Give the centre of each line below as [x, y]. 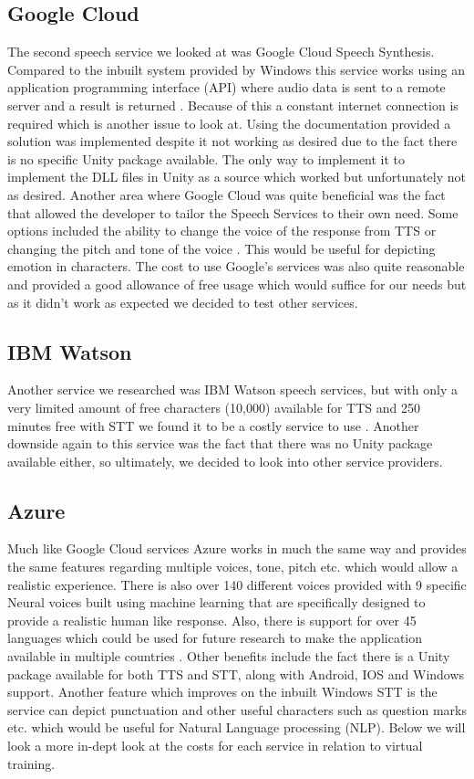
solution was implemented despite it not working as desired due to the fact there [232, 141]
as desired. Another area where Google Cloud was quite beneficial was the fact [227, 194]
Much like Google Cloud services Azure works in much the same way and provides [237, 548]
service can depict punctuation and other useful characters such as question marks [237, 709]
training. [31, 763]
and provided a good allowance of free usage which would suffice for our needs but [237, 284]
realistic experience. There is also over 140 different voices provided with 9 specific [237, 584]
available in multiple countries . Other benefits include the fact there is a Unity [229, 656]
